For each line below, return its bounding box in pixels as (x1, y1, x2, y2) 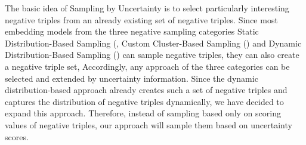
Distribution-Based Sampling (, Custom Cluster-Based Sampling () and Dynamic (5, 36, 302, 49)
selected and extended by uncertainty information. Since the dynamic (5, 72, 258, 84)
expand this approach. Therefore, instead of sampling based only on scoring (5, 107, 281, 119)
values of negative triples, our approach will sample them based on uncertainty (5, 118, 292, 131)
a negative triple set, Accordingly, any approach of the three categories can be (5, 60, 290, 72)
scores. (5, 130, 29, 143)
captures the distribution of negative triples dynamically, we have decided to (5, 95, 284, 107)
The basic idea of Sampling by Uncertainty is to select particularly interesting (5, 2, 289, 14)
